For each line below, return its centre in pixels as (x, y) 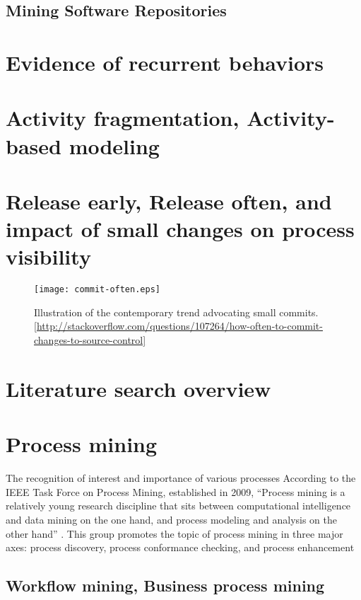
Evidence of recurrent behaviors (165, 62)
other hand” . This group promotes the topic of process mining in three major (174, 533)
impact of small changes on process (180, 229)
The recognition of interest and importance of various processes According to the (181, 478)
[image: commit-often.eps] (97, 290)
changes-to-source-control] (90, 340)
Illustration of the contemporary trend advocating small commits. (176, 312)
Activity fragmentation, (123, 118)
